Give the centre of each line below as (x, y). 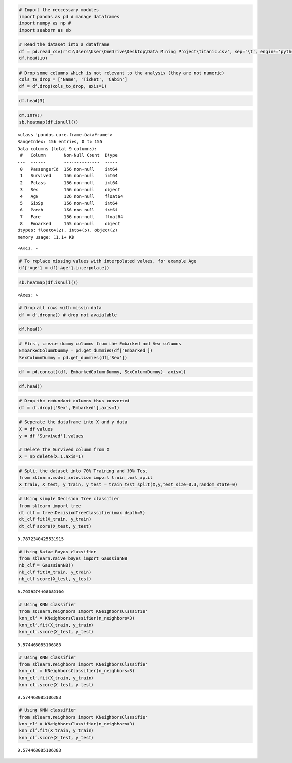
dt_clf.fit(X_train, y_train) (55, 519)
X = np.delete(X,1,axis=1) (51, 456)
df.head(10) (34, 58)
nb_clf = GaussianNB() (46, 565)
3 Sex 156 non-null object (70, 190)
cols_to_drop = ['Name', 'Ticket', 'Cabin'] (73, 80)
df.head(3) (32, 101)
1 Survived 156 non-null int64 (69, 176)
